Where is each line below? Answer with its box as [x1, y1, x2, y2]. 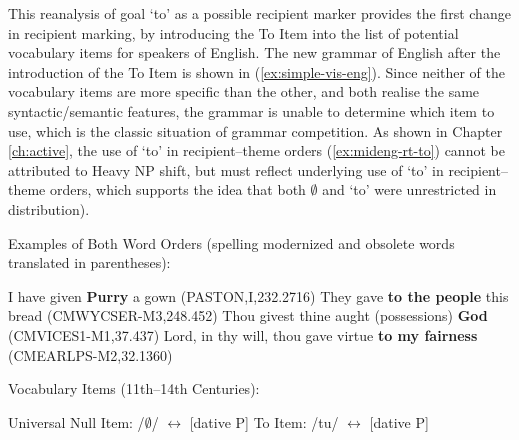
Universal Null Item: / [8, 411, 145, 432]
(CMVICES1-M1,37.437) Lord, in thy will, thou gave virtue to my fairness [8, 324, 478, 345]
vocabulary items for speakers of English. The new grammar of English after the [8, 42, 501, 63]
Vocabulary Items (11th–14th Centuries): [8, 378, 260, 399]
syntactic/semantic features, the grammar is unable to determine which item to [8, 100, 495, 121]
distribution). [8, 198, 90, 219]
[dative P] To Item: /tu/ [189, 411, 339, 432]
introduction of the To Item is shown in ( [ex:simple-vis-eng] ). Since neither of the [8, 61, 506, 82]
